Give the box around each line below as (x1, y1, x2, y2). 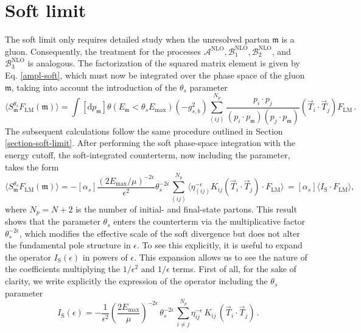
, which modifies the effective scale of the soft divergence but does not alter (19, 226, 300, 239)
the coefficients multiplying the (5, 262, 121, 275)
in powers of (82, 250, 128, 263)
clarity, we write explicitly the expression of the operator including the (5, 275, 268, 287)
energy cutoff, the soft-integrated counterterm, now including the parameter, (5, 148, 290, 161)
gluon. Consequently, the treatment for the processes (5, 44, 202, 57)
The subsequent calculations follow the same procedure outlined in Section (5, 124, 283, 137)
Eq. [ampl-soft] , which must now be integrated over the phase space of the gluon (5, 68, 305, 81)
